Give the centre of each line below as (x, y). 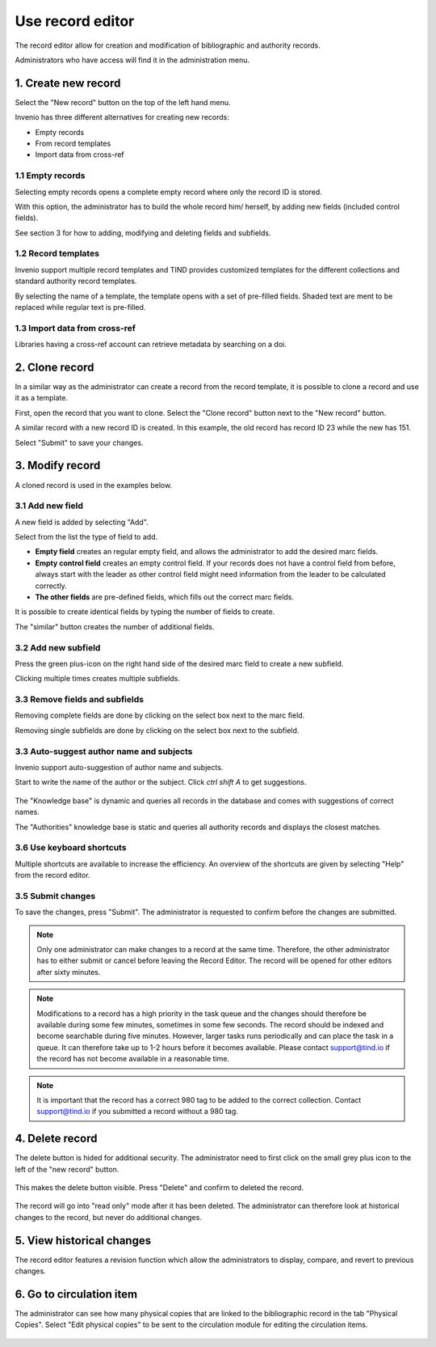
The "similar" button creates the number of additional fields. (115, 626)
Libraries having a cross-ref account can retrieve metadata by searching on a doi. (151, 345)
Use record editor (75, 21)
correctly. (51, 586)
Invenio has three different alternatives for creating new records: (122, 117)
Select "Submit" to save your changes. (79, 443)
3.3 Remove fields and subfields (80, 700)
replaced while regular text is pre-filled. (80, 307)
